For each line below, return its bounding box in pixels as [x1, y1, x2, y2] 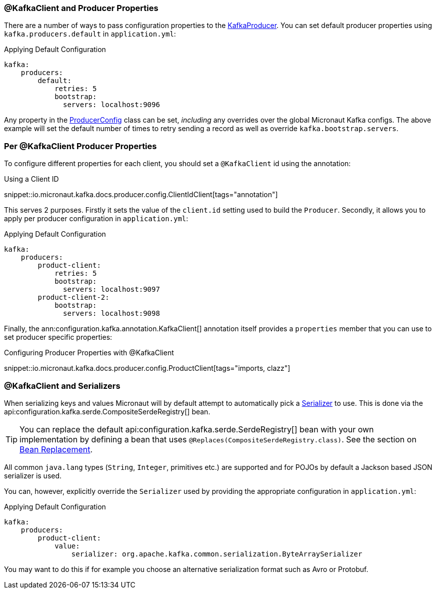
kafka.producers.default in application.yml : [4, 30, 176, 39]
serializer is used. [4, 471, 62, 480]
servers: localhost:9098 [63, 309, 160, 318]
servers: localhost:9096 [63, 101, 160, 109]
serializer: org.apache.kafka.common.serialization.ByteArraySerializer [71, 549, 362, 558]
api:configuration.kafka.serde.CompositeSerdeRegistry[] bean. [4, 407, 210, 416]
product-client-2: [37, 293, 109, 302]
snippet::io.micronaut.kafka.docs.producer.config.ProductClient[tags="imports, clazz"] [4, 364, 290, 373]
